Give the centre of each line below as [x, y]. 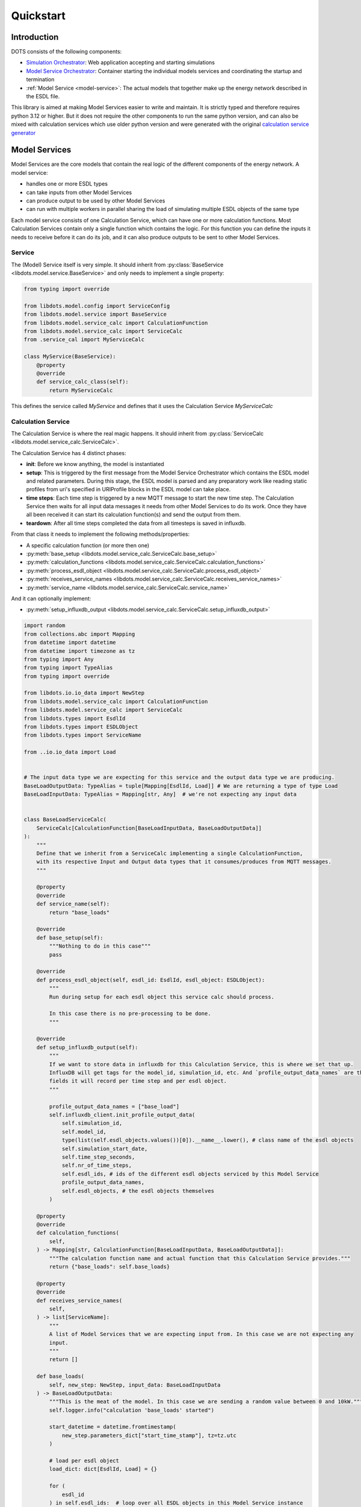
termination [40, 80]
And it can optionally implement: [51, 598]
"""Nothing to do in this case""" [100, 946]
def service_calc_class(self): [82, 382]
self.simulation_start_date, [105, 1149]
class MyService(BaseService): [70, 357]
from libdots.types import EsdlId [75, 718]
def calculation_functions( [78, 1233]
